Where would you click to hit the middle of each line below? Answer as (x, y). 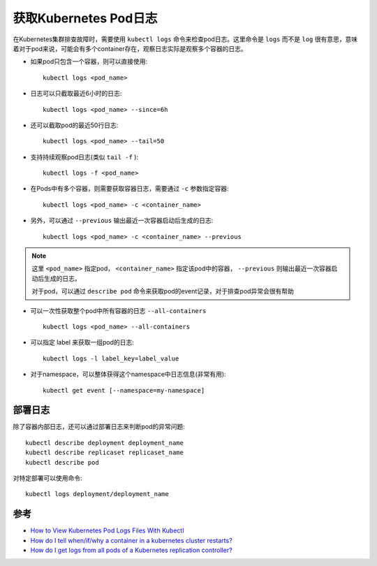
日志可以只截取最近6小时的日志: (76, 94)
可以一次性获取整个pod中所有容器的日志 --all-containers (118, 310)
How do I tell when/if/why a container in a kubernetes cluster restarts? (132, 540)
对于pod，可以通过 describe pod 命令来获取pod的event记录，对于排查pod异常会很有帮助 (163, 291)
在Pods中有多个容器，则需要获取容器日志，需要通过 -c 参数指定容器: (130, 189)
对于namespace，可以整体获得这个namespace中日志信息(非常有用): (128, 375)
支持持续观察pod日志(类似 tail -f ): (84, 157)
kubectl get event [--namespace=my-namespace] (124, 390)
